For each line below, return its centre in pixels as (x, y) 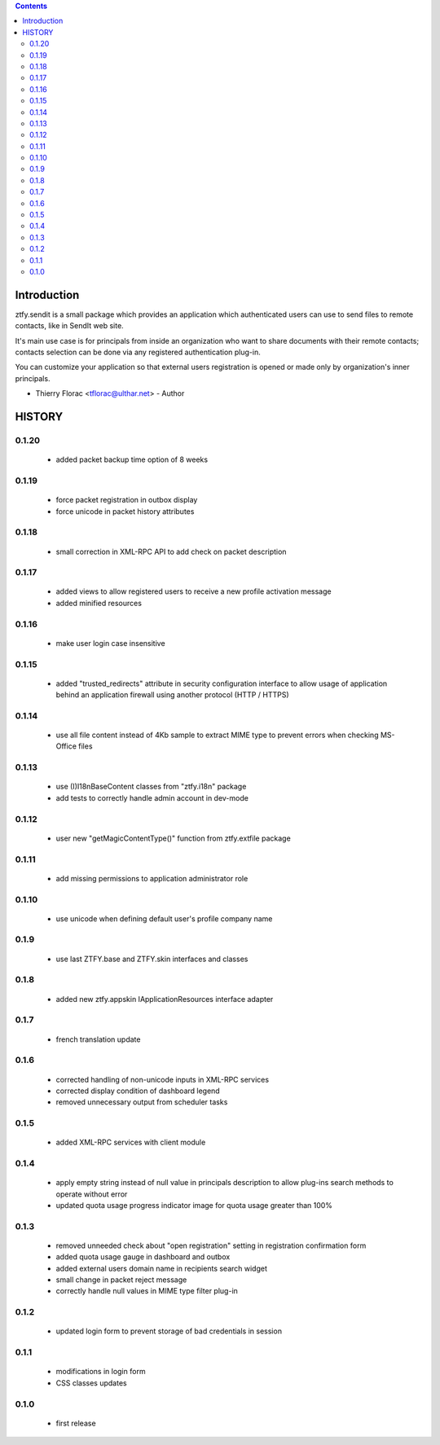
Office (66, 746)
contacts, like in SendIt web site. (69, 326)
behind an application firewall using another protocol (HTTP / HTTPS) (172, 695)
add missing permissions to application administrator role (152, 878)
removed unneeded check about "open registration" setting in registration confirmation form (211, 1245)
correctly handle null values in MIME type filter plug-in (147, 1291)
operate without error (92, 1194)
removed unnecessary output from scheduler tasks (142, 1102)
